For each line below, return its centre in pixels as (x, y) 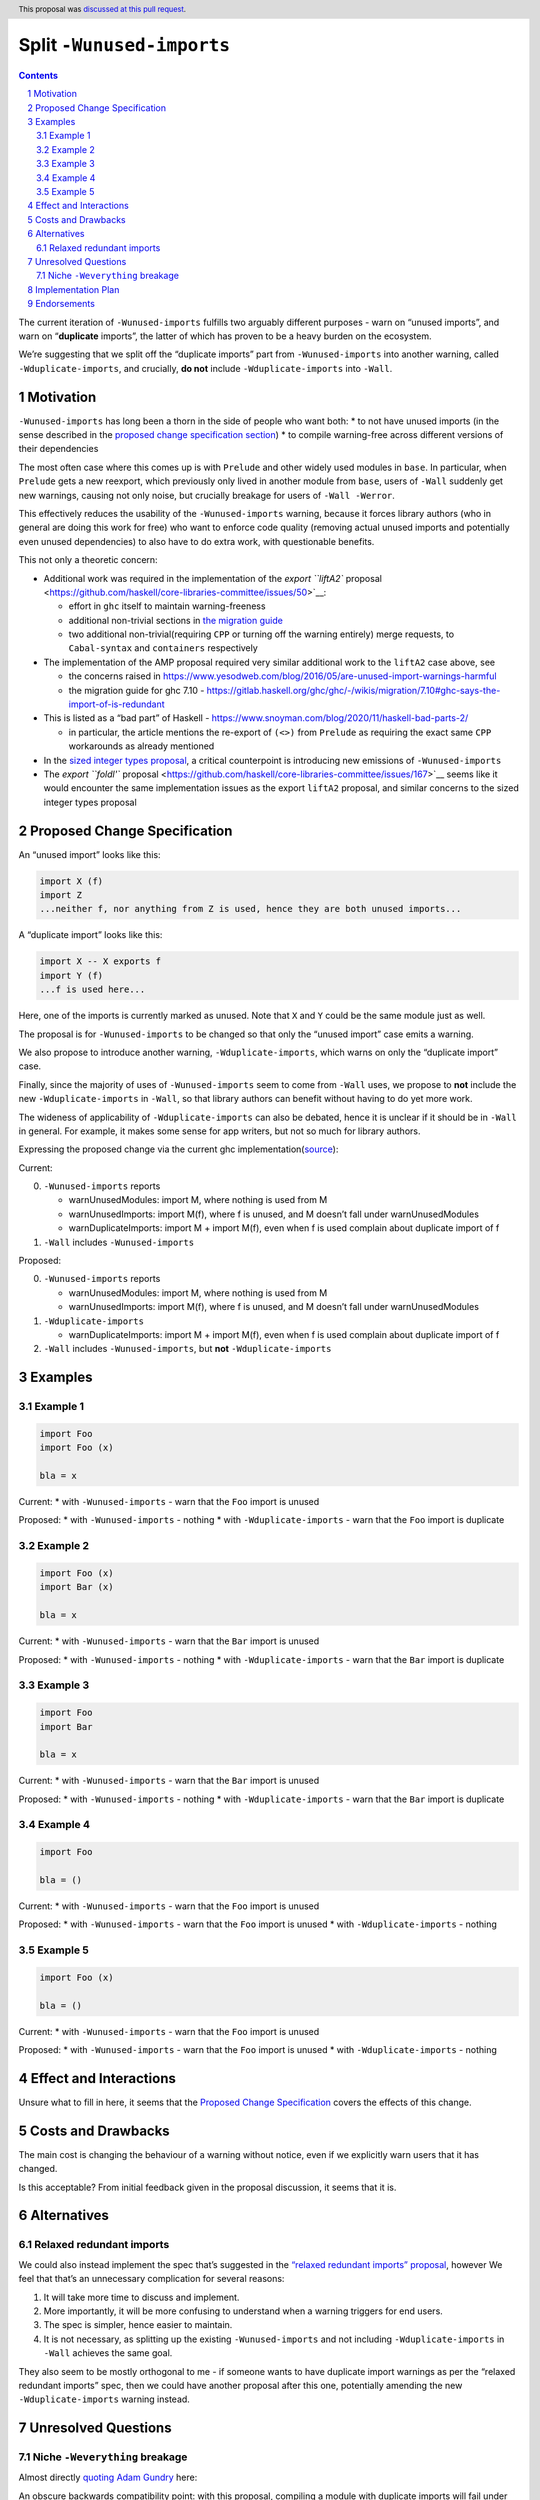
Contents (38, 75)
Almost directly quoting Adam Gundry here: (108, 2477)
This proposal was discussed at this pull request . (102, 9)
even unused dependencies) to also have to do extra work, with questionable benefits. (196, 541)
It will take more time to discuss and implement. (141, 2297)
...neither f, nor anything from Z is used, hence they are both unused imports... (250, 909)
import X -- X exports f (100, 961)
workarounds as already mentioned (141, 746)
